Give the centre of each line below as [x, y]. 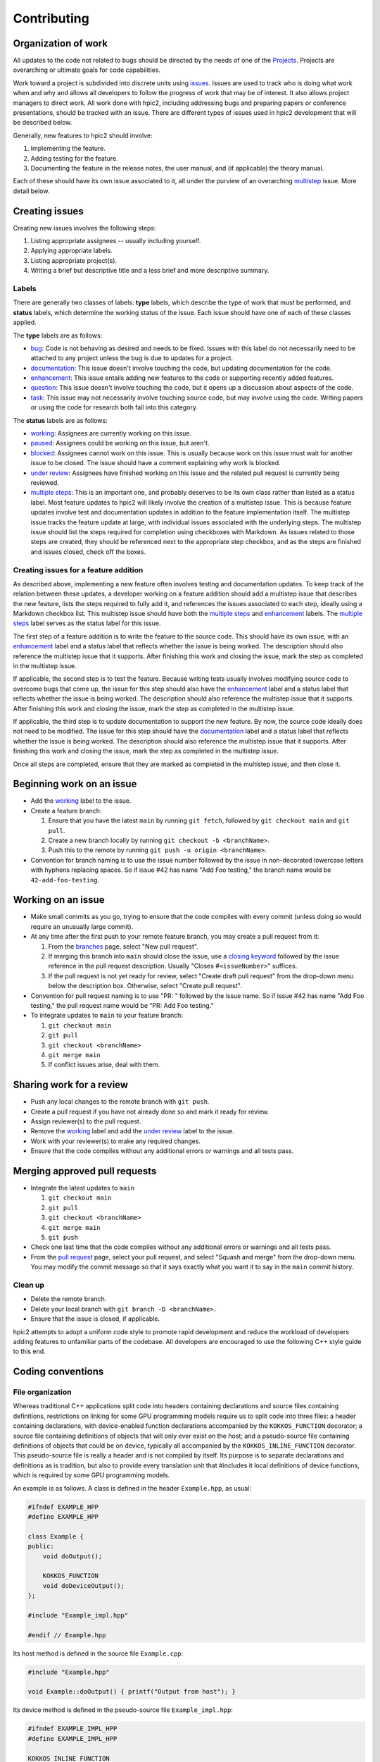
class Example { [56, 1536]
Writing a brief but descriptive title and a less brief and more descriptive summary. [150, 271]
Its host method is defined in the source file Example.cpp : [98, 1653]
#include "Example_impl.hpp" [78, 1615]
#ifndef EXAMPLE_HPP [63, 1507]
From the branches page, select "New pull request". [123, 946]
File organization [42, 1392]
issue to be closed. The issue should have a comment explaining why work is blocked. [156, 463]
